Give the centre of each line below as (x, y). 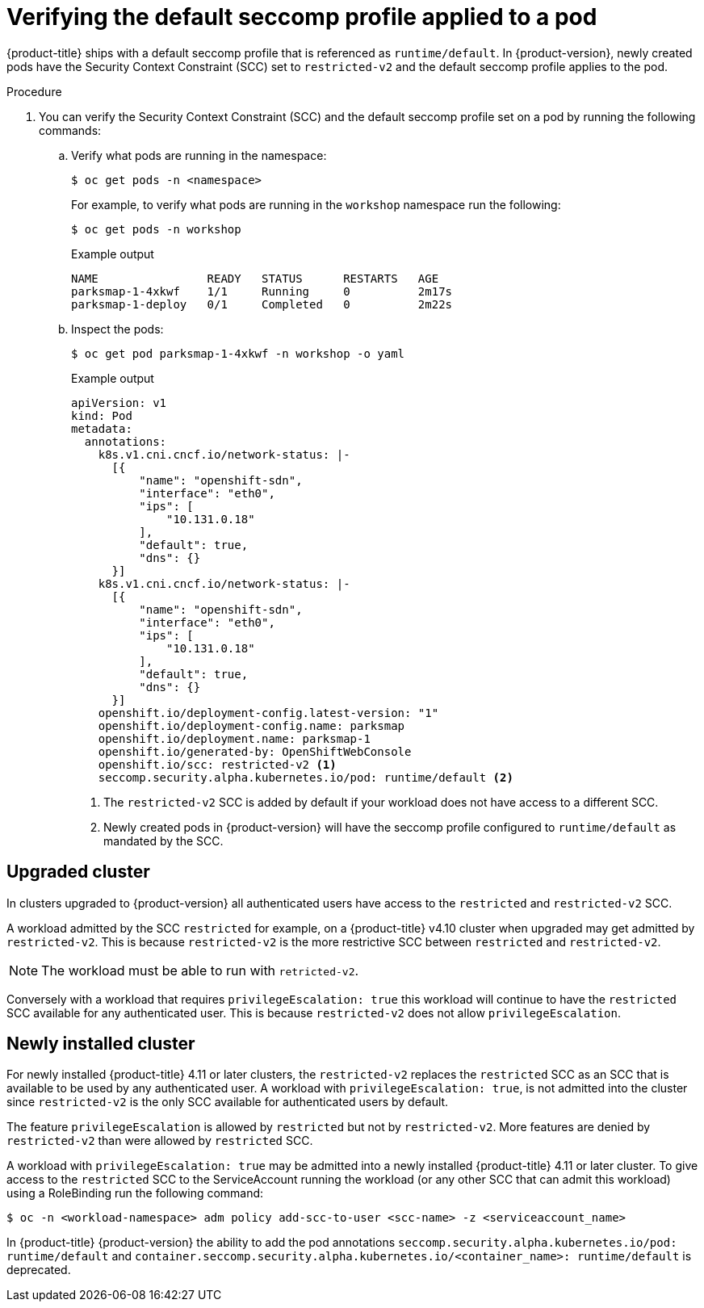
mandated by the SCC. (163, 841)
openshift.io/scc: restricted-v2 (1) (217, 764)
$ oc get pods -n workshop (156, 229)
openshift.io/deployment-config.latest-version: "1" (268, 713)
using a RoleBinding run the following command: (135, 1193)
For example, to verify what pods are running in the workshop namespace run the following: (316, 204)
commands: (70, 130)
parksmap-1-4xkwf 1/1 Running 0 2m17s (262, 291)
